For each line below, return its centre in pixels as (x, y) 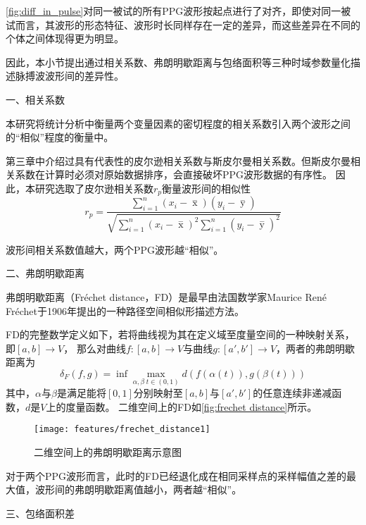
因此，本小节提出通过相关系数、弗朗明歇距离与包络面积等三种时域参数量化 (178, 62)
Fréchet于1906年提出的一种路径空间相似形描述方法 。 (125, 310)
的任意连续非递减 (292, 393)
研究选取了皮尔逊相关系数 (94, 188)
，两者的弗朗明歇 (316, 348)
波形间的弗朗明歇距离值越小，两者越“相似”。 (138, 489)
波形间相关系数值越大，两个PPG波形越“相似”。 (115, 249)
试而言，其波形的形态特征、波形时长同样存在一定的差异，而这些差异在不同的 (183, 24)
